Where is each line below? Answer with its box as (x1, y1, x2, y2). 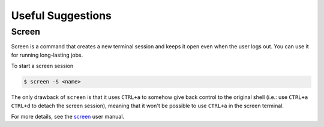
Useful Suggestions (11, 9, 112, 22)
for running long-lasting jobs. (11, 51, 83, 58)
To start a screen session (11, 63, 74, 70)
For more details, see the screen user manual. (11, 113, 125, 120)
